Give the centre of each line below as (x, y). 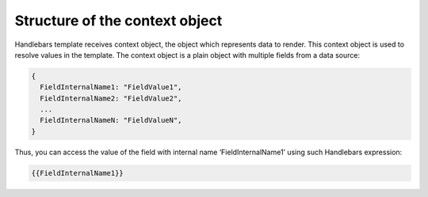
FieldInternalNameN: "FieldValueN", (111, 120)
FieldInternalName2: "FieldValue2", (111, 98)
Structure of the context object (118, 21)
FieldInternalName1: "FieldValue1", (111, 87)
